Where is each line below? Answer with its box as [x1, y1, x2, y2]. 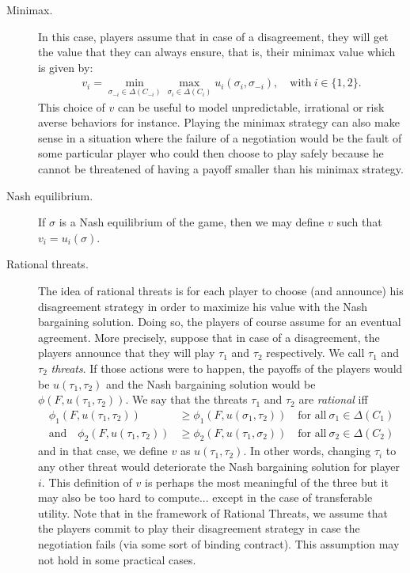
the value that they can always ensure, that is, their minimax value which [38, 44, 396, 60]
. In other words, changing [243, 442, 371, 459]
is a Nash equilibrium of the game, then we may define [59, 214, 325, 230]
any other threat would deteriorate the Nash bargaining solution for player [38, 457, 401, 474]
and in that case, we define [38, 442, 168, 459]
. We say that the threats [125, 391, 248, 408]
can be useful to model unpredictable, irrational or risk [117, 98, 385, 115]
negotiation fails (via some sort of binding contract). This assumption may [38, 535, 400, 552]
